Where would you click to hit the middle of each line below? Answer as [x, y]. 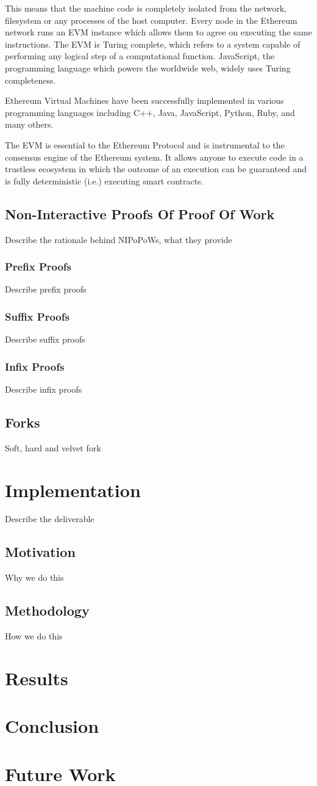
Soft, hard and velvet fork [53, 447]
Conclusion [52, 726]
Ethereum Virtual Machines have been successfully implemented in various [144, 100]
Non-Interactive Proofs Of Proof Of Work [140, 213]
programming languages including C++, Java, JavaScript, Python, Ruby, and [150, 112]
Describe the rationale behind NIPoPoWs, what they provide [119, 239]
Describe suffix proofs [45, 339]
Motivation [40, 552]
